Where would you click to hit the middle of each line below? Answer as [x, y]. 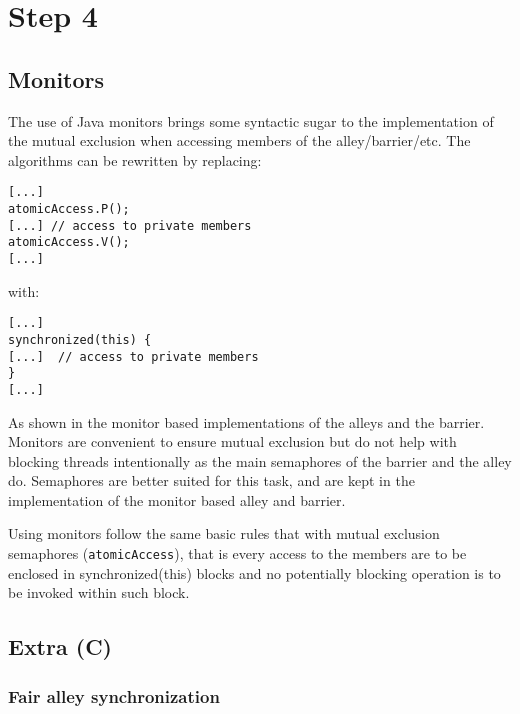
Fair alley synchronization [114, 695]
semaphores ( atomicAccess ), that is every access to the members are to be [237, 553]
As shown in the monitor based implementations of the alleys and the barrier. [246, 421]
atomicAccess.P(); [69, 209]
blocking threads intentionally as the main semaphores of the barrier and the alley [260, 460]
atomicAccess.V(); [69, 242]
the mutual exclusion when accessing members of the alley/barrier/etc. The [239, 140]
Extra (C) [60, 646]
